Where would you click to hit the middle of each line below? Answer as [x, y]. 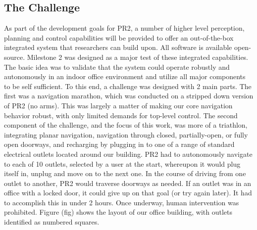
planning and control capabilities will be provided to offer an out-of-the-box [119, 37]
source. [15, 57]
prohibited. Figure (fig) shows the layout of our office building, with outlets [118, 212]
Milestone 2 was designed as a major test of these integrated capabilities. [138, 57]
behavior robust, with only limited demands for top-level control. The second [121, 115]
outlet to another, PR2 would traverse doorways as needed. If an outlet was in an [128, 183]
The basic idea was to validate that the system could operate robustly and [117, 67]
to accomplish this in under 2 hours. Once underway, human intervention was [122, 202]
